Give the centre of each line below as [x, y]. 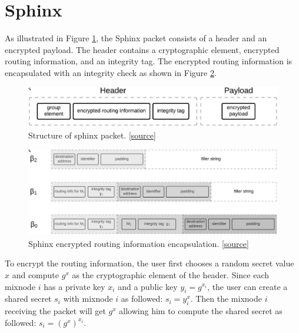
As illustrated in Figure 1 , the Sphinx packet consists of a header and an [136, 38]
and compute [36, 274]
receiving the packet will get [55, 311]
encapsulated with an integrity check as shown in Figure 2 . [111, 72]
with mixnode [88, 299]
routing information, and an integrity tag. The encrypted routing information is [149, 61]
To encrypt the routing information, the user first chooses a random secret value [149, 263]
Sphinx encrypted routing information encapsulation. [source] [139, 243]
